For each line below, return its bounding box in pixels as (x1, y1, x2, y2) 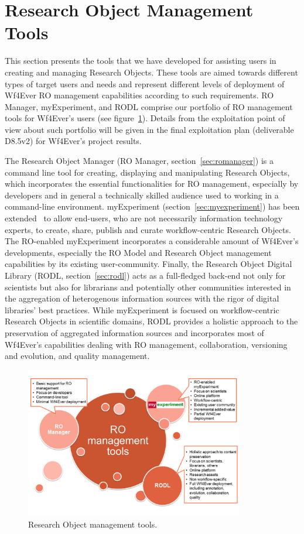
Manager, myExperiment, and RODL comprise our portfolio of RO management (5, 100, 293, 112)
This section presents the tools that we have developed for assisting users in (5, 54, 276, 67)
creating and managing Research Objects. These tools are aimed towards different (5, 66, 298, 78)
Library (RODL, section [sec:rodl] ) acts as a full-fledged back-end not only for (5, 269, 286, 281)
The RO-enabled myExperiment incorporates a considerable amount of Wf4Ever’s (5, 235, 299, 247)
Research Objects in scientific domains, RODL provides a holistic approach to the (5, 315, 298, 327)
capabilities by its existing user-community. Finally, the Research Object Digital (5, 258, 292, 270)
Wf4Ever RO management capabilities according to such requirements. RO (5, 89, 274, 101)
